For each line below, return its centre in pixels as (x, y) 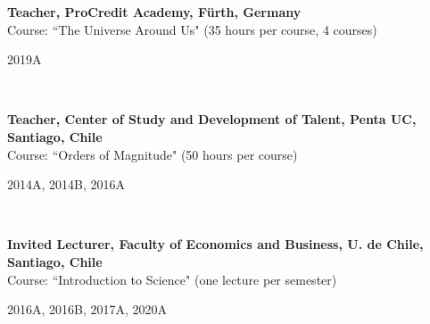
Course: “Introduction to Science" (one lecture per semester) (172, 279)
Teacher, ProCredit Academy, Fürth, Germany (154, 12)
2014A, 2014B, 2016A (66, 184)
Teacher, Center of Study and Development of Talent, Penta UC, (212, 119)
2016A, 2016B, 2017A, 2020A (87, 309)
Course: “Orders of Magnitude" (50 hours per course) (153, 154)
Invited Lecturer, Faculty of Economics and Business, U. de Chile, (215, 244)
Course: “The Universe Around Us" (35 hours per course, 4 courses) (192, 29)
